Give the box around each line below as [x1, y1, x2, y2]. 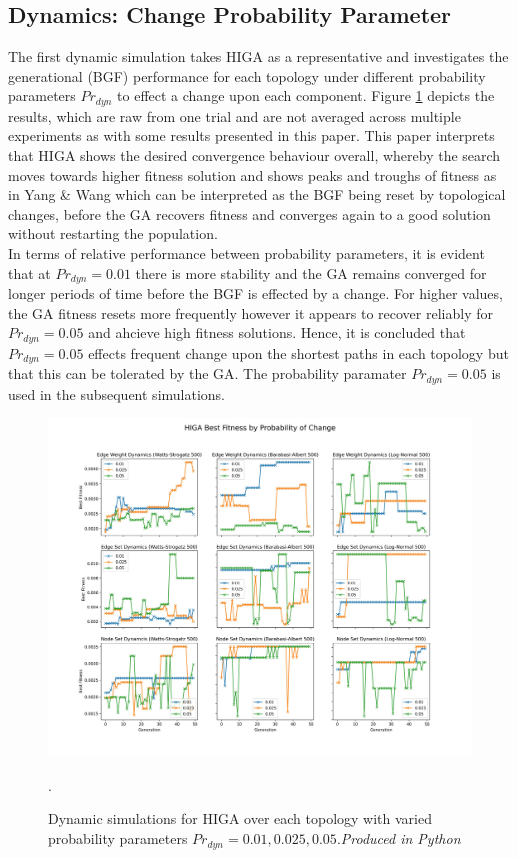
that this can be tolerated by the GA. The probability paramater [8, 363, 407, 384]
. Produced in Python [336, 828, 461, 849]
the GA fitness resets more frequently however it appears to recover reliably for [8, 302, 493, 323]
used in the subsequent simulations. [8, 383, 225, 404]
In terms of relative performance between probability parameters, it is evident [8, 243, 485, 263]
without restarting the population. [8, 223, 218, 244]
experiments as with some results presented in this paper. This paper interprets [8, 125, 495, 146]
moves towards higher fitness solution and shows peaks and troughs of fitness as [8, 164, 497, 185]
